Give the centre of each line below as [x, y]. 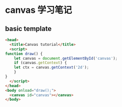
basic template [28, 28]
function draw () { [24, 54]
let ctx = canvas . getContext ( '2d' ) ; [52, 68]
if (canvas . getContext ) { [41, 63]
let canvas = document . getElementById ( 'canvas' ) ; [66, 58]
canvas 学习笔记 [39, 10]
